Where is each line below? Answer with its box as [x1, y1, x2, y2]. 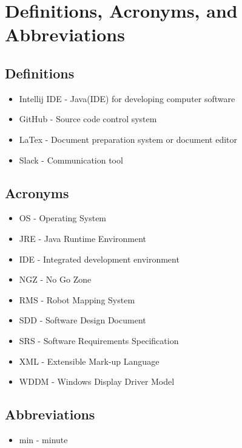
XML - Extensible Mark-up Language [19, 354, 160, 367]
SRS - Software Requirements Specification [19, 334, 179, 346]
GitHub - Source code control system [19, 112, 157, 125]
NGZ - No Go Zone [19, 273, 92, 286]
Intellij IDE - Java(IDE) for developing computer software [19, 92, 235, 105]
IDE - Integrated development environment [19, 252, 180, 265]
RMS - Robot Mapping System [19, 293, 135, 306]
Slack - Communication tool [19, 153, 123, 166]
